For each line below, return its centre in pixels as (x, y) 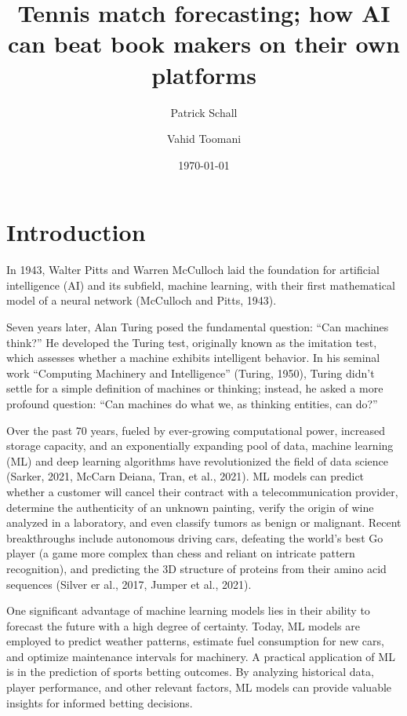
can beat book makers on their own (204, 44)
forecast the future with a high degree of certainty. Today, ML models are (183, 625)
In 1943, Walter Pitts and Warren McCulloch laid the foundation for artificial (193, 270)
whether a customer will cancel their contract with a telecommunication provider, (202, 491)
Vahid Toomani (204, 139)
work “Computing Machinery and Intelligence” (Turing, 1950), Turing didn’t (191, 373)
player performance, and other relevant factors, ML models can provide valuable (199, 687)
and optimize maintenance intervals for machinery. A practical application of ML (201, 656)
